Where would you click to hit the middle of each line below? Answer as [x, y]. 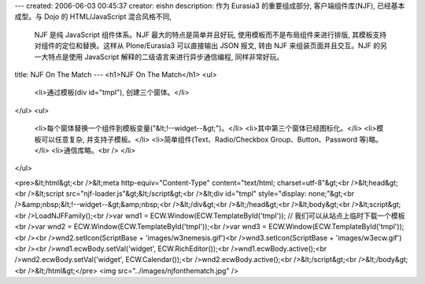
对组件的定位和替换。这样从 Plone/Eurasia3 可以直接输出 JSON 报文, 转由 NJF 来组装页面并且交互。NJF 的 [207, 46]
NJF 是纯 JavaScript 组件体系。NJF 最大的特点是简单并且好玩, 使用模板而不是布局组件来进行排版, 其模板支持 [211, 35]
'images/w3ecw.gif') [369, 238]
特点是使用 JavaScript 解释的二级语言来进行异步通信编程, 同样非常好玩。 [166, 57]
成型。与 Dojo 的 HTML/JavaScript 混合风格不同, [93, 17]
